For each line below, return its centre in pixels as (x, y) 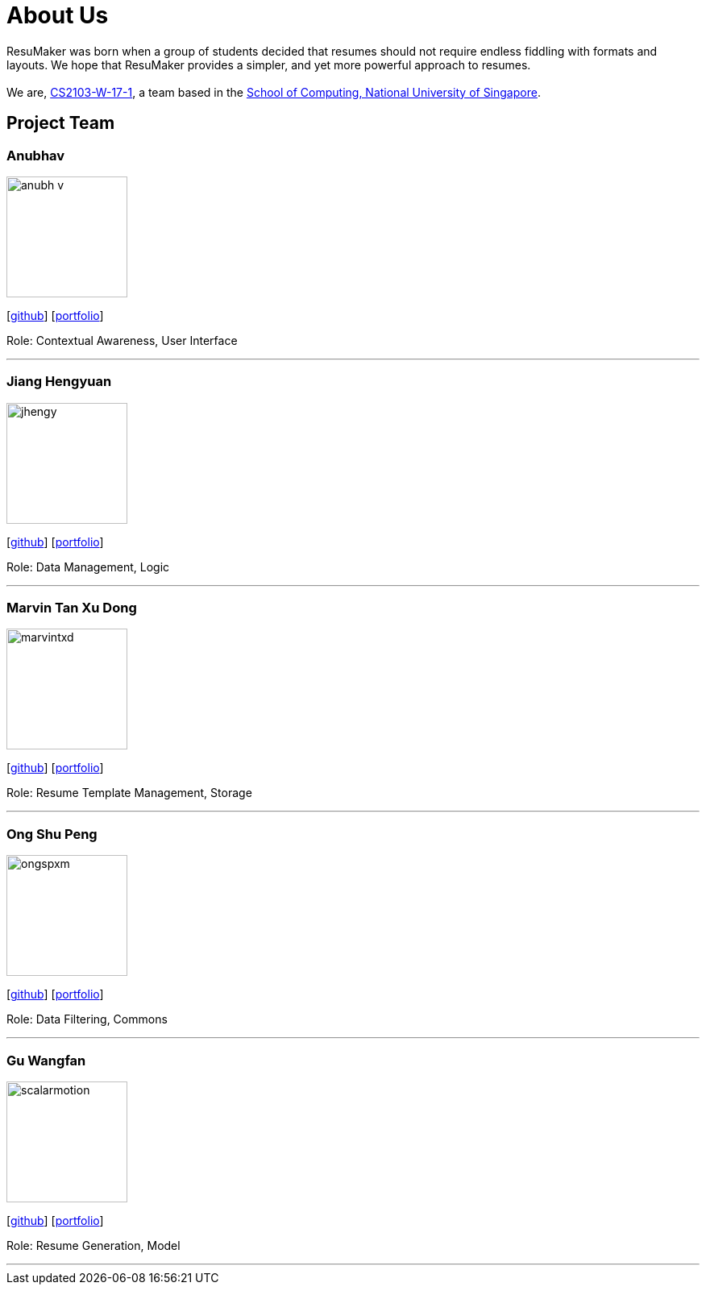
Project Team (61, 123)
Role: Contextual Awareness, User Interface (122, 340)
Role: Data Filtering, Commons (87, 1019)
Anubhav (36, 155)
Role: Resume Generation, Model (93, 1245)
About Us (58, 15)
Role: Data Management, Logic (88, 567)
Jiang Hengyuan (59, 382)
